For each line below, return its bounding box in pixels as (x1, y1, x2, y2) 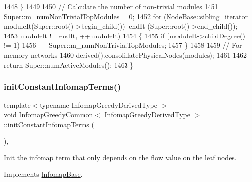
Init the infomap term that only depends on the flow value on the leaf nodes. (4, 152, 237, 162)
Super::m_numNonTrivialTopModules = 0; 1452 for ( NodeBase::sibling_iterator (4, 11, 248, 21)
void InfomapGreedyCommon (4, 109, 93, 119)
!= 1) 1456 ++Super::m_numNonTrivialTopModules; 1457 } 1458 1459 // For (4, 40, 242, 50)
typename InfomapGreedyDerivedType (40, 100, 157, 110)
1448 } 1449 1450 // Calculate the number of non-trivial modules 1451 (4, 1, 218, 11)
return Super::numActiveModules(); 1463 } (4, 59, 134, 70)
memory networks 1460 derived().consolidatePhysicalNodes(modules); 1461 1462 (4, 49, 247, 60)
